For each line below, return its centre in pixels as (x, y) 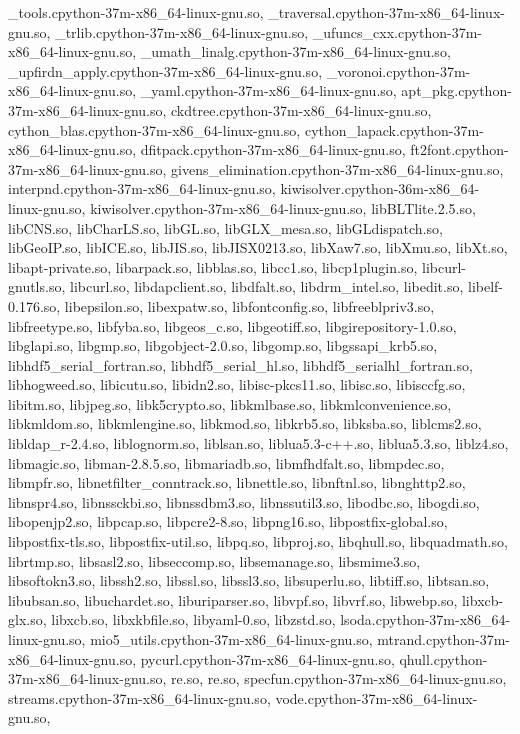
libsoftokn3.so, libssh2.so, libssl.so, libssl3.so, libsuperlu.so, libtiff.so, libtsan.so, (249, 580)
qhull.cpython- (443, 658)
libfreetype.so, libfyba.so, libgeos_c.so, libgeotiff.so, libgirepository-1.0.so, (232, 325)
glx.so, (27, 619)
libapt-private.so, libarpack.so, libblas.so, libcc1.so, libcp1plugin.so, (213, 266)
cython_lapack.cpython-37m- (394, 129)
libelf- (486, 286)
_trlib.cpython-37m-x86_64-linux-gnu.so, (182, 31)
